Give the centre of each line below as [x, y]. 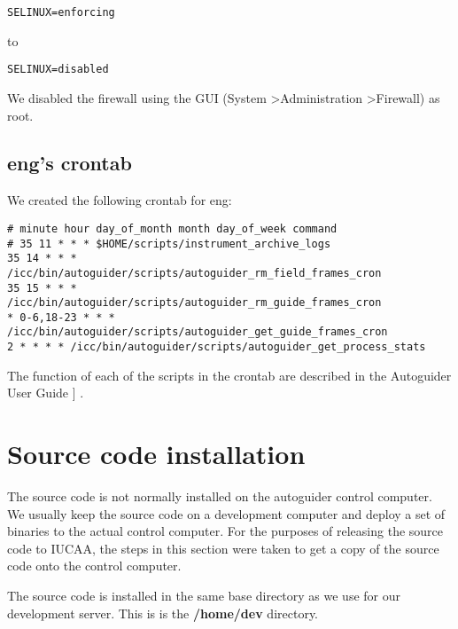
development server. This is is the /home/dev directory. [163, 613]
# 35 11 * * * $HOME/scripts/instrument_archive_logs [169, 244]
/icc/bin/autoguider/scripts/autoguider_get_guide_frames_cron [198, 332]
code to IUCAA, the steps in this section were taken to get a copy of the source [223, 548]
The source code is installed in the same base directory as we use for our [204, 596]
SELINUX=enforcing [61, 12]
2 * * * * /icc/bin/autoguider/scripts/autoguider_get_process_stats [217, 347]
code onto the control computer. [94, 566]
